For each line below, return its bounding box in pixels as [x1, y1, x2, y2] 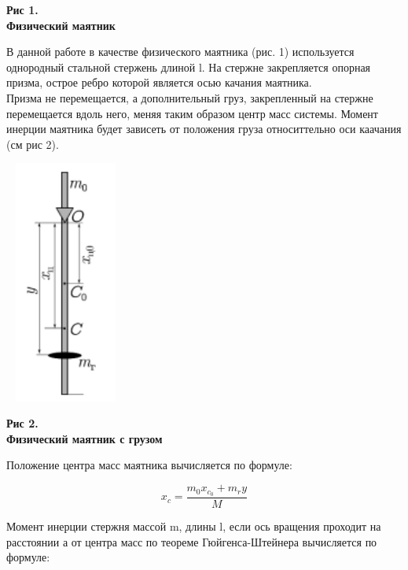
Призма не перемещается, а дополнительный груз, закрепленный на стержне [6, 89, 373, 105]
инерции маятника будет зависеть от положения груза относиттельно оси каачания [6, 120, 402, 137]
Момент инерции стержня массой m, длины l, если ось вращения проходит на [6, 517, 381, 534]
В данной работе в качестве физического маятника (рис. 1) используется [6, 43, 355, 60]
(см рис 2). [6, 135, 59, 152]
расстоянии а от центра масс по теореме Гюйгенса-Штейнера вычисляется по [6, 533, 377, 550]
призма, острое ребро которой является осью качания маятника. [6, 74, 312, 91]
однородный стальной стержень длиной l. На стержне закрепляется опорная [6, 58, 371, 75]
